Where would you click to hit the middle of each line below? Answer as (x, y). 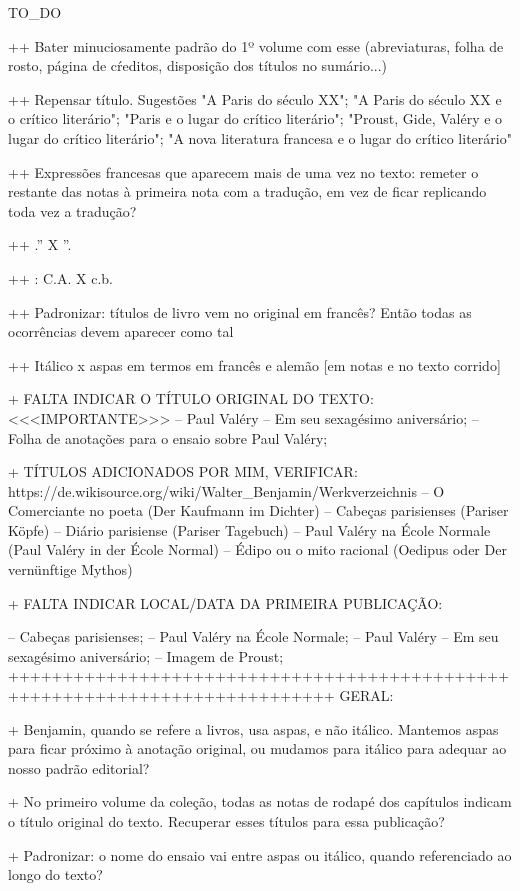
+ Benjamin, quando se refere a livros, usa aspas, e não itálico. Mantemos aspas (253, 728)
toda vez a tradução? (72, 210)
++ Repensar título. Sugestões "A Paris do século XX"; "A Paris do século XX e (255, 98)
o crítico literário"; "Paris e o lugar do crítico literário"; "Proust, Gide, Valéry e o (255, 118)
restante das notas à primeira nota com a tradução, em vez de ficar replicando (247, 191)
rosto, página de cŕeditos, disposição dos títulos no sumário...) (198, 65)
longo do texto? (55, 874)
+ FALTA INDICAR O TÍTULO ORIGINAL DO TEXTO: (191, 398)
